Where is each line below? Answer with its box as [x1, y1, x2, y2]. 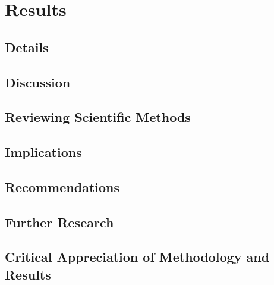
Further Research [5, 212, 114, 231]
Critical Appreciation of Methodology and [5, 248, 270, 266]
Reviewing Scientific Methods [5, 108, 191, 126]
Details [5, 37, 49, 56]
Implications [5, 143, 82, 161]
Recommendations [5, 177, 119, 196]
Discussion [5, 73, 71, 91]
